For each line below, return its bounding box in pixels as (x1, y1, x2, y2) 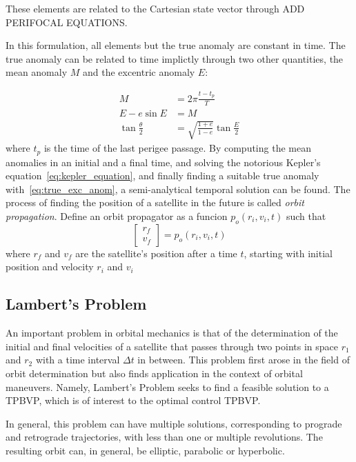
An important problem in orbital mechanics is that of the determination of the (6, 325, 338, 340)
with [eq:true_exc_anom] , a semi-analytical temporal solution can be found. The (6, 181, 350, 196)
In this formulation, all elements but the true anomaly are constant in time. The (6, 38, 346, 52)
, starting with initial (244, 245, 333, 260)
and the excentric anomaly (82, 65, 195, 79)
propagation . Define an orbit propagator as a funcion (6, 208, 228, 223)
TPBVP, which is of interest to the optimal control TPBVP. (6, 393, 261, 408)
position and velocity (6, 259, 94, 274)
